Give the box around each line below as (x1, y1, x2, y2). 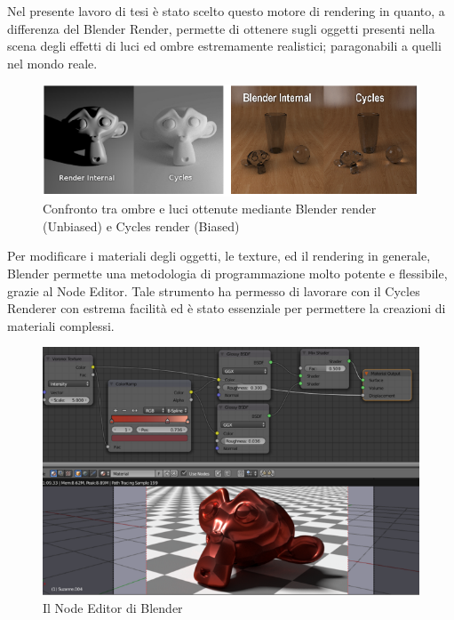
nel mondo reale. (7, 53, 98, 72)
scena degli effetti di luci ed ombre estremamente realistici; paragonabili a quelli (7, 36, 442, 55)
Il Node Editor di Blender (43, 598, 183, 616)
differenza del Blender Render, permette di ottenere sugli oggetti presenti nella (7, 19, 435, 37)
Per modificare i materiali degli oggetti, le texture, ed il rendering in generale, (7, 246, 431, 265)
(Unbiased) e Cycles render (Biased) (43, 216, 240, 235)
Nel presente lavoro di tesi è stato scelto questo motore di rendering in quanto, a (7, 2, 445, 20)
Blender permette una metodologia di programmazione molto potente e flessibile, (7, 263, 448, 282)
